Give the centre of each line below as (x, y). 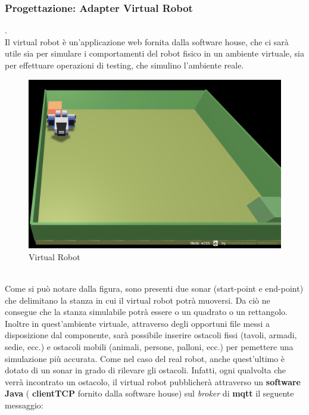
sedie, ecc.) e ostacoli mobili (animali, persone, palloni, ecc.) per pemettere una (149, 346)
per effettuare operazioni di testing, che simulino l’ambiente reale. (124, 65)
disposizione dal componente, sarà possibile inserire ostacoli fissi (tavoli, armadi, (151, 335)
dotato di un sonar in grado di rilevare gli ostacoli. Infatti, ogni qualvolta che (146, 370)
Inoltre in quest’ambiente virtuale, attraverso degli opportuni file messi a (138, 323)
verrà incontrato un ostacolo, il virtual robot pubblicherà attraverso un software (153, 381)
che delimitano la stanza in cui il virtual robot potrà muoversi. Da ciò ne (138, 300)
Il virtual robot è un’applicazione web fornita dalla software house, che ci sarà (147, 41)
